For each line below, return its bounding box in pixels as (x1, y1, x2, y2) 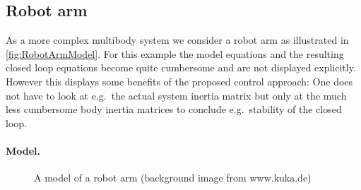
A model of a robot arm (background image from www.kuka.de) (34, 170, 312, 185)
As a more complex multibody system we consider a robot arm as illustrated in (6, 32, 349, 47)
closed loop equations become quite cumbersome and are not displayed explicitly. (6, 60, 356, 75)
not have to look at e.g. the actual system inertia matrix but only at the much (6, 88, 347, 102)
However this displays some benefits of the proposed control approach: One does (6, 73, 353, 88)
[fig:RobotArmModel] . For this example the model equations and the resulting (6, 46, 344, 61)
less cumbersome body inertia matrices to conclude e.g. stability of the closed (6, 102, 342, 117)
